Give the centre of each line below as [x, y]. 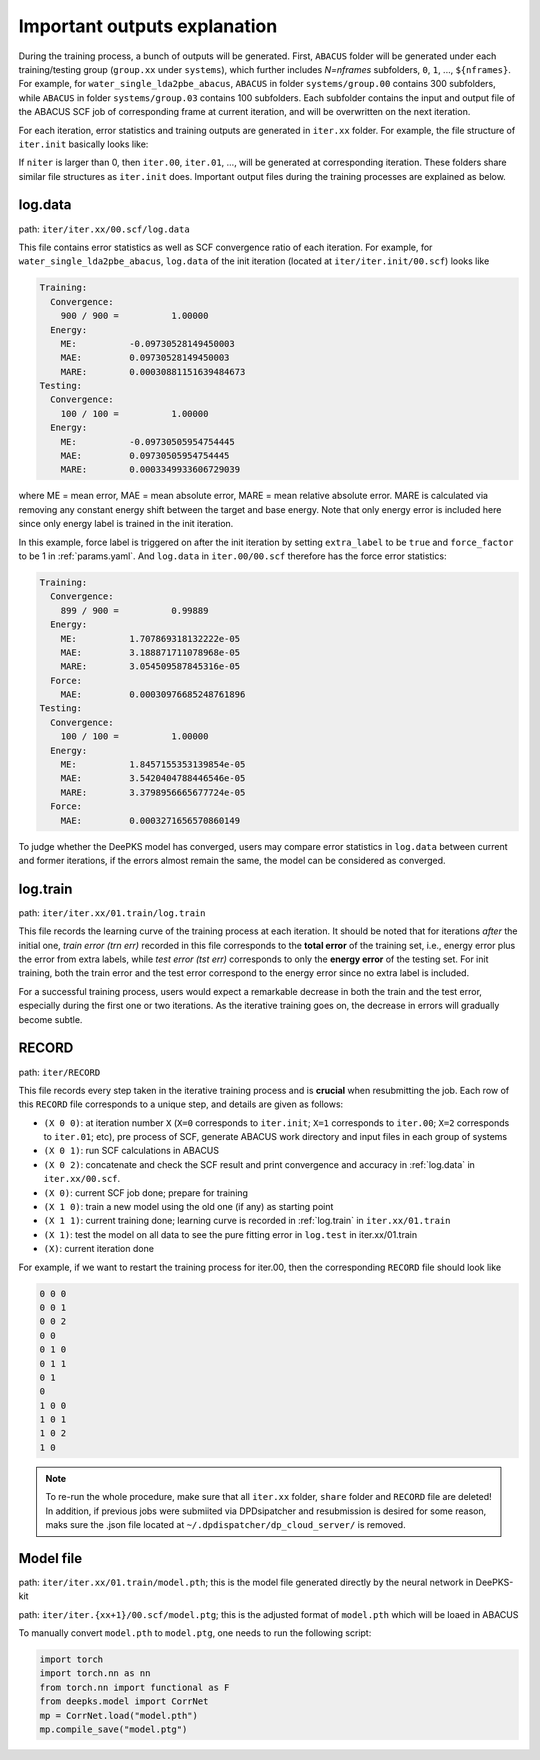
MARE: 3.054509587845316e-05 [150, 666]
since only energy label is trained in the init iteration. [126, 524]
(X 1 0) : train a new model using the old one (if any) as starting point [188, 1207]
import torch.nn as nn [95, 1673]
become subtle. [50, 1019]
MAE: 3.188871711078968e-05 [150, 652]
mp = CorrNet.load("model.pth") [119, 1715]
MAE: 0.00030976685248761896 [153, 694]
